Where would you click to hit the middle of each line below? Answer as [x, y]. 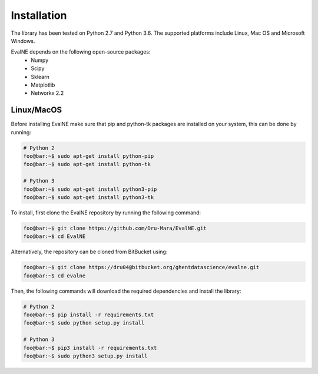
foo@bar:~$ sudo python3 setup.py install [85, 356]
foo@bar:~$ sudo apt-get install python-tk [87, 164]
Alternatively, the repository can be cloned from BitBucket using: [89, 252]
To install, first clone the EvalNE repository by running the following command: [106, 213]
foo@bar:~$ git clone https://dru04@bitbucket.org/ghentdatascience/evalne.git [141, 267]
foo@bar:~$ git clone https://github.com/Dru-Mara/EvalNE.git [115, 228]
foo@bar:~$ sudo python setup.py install [84, 323]
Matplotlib [43, 85]
